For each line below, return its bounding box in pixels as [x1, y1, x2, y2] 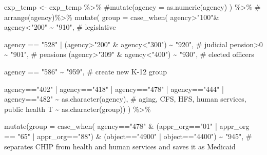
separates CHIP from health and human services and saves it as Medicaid [4, 141, 236, 151]
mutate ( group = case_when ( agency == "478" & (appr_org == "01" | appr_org [4, 121, 250, 131]
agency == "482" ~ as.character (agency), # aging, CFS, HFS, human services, [4, 93, 246, 104]
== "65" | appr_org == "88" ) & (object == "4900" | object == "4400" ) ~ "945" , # [4, 130, 252, 141]
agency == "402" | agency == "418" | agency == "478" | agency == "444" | [4, 83, 224, 94]
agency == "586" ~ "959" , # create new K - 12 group [4, 66, 167, 76]
